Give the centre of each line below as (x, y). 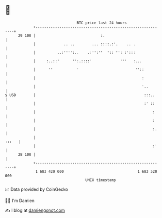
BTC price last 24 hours (102, 23)
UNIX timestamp (101, 180)
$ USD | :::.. (80, 95)
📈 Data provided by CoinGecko (37, 189)
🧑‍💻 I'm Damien (20, 201)
